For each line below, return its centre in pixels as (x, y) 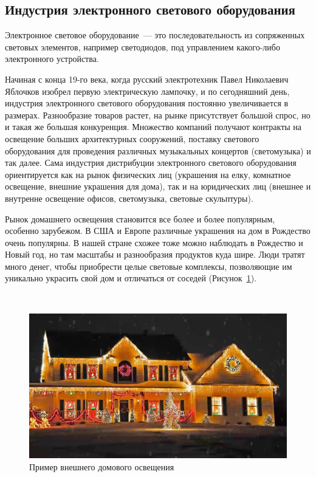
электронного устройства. (52, 59)
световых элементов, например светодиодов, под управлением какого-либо (143, 46)
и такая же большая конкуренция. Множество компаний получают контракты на (153, 127)
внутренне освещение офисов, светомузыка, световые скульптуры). (129, 198)
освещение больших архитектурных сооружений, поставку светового (132, 138)
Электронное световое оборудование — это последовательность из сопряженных (155, 35)
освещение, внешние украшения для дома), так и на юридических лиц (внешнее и (158, 186)
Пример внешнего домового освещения (102, 466)
